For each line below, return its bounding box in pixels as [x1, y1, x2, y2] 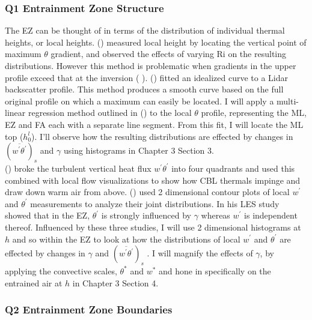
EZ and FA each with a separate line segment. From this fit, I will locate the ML [5, 118, 304, 130]
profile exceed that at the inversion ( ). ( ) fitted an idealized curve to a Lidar [5, 71, 288, 83]
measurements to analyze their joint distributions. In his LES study [30, 197, 280, 210]
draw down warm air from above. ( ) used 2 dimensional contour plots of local [5, 186, 290, 198]
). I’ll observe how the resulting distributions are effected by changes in [31, 130, 293, 142]
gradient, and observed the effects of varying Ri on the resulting [50, 47, 286, 60]
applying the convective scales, [5, 264, 117, 277]
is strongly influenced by [101, 209, 191, 222]
